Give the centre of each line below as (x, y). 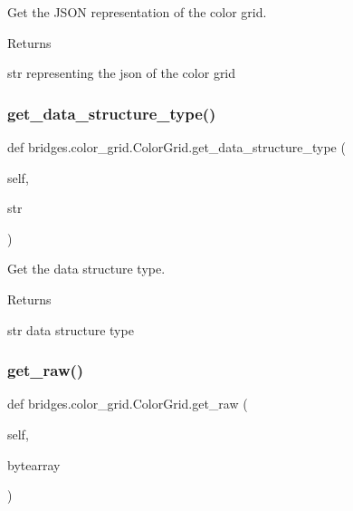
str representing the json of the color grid (122, 73)
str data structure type (71, 329)
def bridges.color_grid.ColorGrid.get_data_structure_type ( (176, 147)
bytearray (34, 464)
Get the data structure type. (86, 269)
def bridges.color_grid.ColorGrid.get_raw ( (128, 404)
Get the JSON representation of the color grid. (137, 12)
